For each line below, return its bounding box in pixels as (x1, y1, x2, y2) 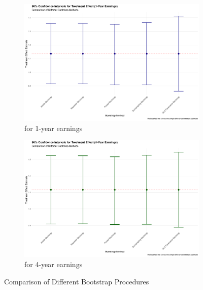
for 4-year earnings (24, 259, 83, 269)
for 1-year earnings (24, 122, 83, 133)
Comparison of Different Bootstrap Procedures (4, 276, 149, 286)
